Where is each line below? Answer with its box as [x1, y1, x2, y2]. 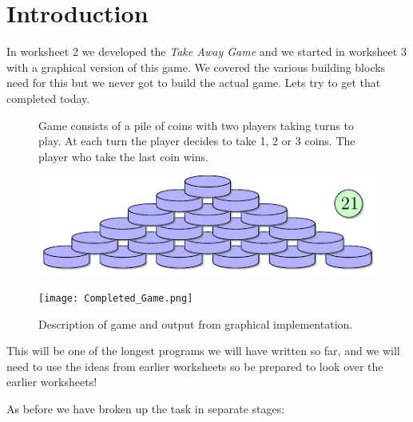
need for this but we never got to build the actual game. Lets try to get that [6, 74, 381, 91]
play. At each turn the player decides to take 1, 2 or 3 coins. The [38, 132, 355, 149]
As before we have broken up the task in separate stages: [6, 400, 285, 417]
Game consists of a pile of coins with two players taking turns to [38, 116, 354, 133]
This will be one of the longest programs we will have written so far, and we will [6, 342, 400, 359]
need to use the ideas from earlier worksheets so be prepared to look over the [6, 357, 383, 374]
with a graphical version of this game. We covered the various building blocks [6, 58, 386, 75]
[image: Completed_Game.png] [38, 293, 193, 305]
